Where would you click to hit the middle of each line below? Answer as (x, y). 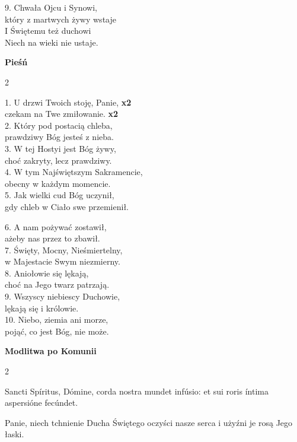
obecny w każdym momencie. (58, 183)
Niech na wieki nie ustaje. (52, 42)
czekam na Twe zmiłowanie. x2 (62, 114)
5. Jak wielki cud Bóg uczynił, (60, 195)
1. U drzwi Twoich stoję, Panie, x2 (68, 102)
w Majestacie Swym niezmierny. (63, 261)
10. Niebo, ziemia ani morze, (57, 319)
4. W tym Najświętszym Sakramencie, (74, 172)
